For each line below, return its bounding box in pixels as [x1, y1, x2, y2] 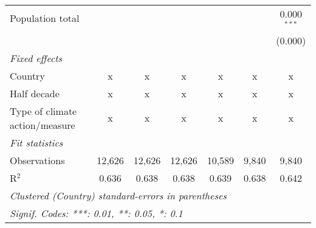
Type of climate [10, 103, 77, 118]
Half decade [10, 86, 60, 100]
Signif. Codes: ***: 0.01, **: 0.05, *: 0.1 [10, 206, 183, 220]
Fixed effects [10, 50, 63, 65]
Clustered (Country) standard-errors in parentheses [10, 188, 227, 202]
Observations [10, 153, 65, 167]
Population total [10, 11, 80, 26]
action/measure [10, 117, 75, 132]
